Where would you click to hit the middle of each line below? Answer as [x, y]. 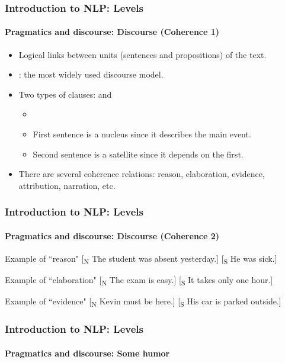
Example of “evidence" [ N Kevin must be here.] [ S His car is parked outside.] [143, 302]
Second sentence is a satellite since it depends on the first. [138, 154]
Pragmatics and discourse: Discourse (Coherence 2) [112, 235]
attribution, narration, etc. [67, 185]
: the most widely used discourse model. [91, 74]
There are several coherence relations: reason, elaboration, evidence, [142, 174]
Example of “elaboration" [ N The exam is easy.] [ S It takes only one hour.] [139, 280]
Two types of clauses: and [65, 94]
